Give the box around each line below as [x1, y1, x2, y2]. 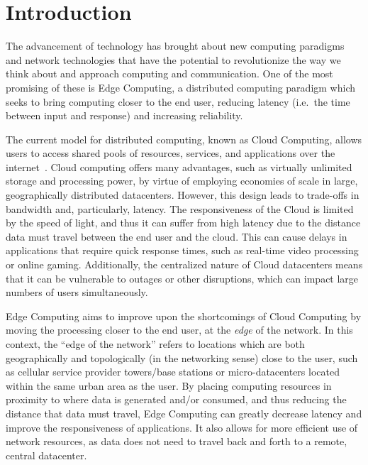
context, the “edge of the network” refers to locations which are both [6, 337, 305, 351]
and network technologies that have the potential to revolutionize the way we [6, 52, 341, 67]
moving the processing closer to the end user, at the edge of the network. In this [6, 322, 353, 337]
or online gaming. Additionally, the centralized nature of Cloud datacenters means [6, 257, 363, 272]
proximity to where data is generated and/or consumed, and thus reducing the [6, 392, 347, 407]
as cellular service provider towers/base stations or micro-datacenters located [6, 364, 340, 379]
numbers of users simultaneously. [6, 285, 148, 300]
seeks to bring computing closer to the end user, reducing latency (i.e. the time [6, 94, 350, 109]
